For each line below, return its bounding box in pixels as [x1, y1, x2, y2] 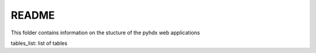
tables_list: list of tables [11, 40, 67, 47]
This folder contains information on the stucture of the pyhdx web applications [11, 29, 200, 36]
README [11, 9, 55, 22]
